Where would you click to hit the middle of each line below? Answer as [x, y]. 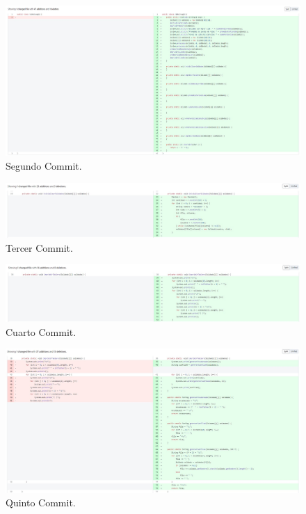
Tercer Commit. [39, 247]
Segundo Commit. [44, 165]
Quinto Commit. [41, 503]
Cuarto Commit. [41, 331]
